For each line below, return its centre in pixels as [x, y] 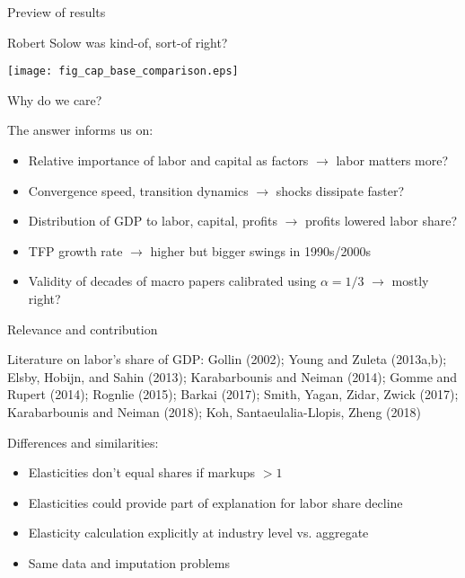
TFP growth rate [75, 250]
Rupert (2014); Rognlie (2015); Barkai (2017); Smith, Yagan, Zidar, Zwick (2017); [233, 394]
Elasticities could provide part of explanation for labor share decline [215, 502]
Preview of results [57, 12]
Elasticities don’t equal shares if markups [142, 472]
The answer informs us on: [80, 130]
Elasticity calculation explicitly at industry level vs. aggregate [198, 533]
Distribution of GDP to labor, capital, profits [153, 221]
